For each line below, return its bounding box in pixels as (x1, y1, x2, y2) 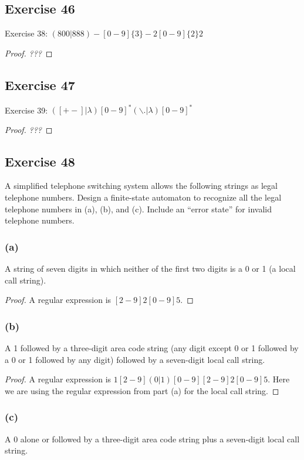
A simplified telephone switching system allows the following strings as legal (5, 179, 278, 192)
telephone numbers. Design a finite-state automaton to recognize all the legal (5, 191, 282, 204)
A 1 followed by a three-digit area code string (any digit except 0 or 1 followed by (5, 342, 299, 354)
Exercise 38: (5, 27, 48, 39)
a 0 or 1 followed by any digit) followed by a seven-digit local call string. (5, 353, 265, 365)
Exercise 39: (5, 104, 48, 116)
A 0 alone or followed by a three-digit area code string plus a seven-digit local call (5, 432, 300, 445)
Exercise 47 (5, 75, 75, 94)
